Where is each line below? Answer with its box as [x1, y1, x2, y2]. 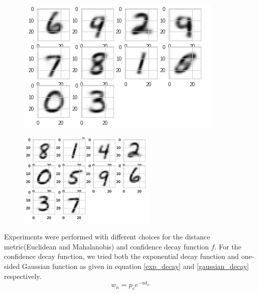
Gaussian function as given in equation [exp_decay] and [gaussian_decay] [22, 260, 249, 271]
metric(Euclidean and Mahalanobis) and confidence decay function [4, 241, 209, 251]
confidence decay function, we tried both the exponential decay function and [4, 251, 239, 261]
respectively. [4, 270, 42, 281]
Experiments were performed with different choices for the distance [4, 231, 210, 242]
